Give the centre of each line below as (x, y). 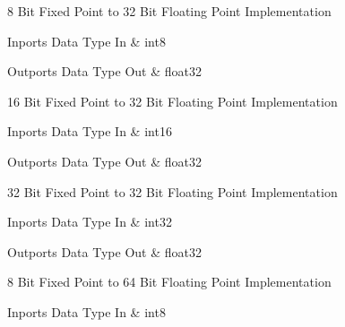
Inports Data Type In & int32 (90, 222)
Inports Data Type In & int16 (90, 131)
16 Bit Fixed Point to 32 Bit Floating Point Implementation (172, 101)
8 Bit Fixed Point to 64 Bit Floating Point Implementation (169, 282)
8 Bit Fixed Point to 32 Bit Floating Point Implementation (169, 11)
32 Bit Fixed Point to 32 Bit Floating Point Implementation (172, 191)
